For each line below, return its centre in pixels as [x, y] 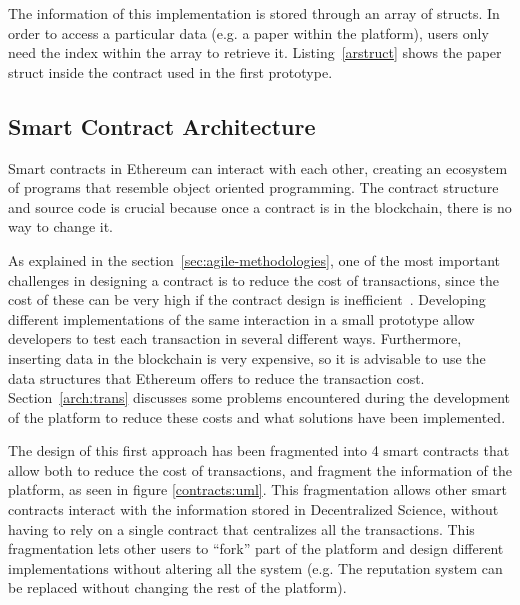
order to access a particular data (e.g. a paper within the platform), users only [248, 32]
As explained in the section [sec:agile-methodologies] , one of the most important [254, 259]
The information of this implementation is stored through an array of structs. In [254, 13]
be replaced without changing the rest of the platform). [177, 587]
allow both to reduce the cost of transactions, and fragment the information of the [260, 469]
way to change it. [60, 226]
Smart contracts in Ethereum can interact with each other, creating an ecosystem [258, 167]
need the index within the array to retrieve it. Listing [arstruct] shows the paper [255, 52]
